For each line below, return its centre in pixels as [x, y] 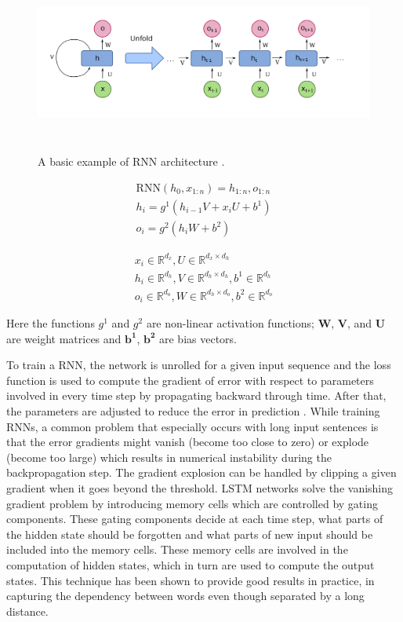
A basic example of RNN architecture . [131, 161]
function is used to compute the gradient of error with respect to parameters [190, 380]
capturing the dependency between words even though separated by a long [185, 596]
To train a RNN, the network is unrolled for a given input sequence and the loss [199, 365]
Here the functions [51, 323]
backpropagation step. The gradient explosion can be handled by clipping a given [201, 472]
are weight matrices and [64, 338]
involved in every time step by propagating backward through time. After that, [196, 395]
